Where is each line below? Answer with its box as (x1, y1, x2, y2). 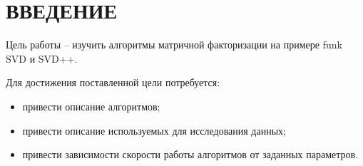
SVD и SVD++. (6, 51, 78, 66)
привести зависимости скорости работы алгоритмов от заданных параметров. (22, 147, 359, 162)
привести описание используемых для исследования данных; (22, 123, 286, 138)
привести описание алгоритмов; (22, 98, 160, 113)
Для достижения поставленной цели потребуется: (6, 75, 220, 90)
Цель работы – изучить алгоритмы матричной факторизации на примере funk (6, 37, 342, 52)
